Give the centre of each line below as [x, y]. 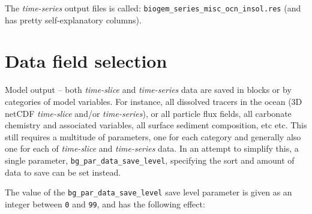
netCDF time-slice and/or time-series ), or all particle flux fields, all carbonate [148, 113]
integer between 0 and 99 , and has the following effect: [105, 204]
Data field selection [86, 61]
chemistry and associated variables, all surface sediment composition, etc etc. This [156, 125]
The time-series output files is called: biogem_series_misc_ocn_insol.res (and [153, 8]
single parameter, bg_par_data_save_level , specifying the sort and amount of [150, 160]
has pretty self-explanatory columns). [73, 19]
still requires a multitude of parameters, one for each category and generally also [153, 136]
